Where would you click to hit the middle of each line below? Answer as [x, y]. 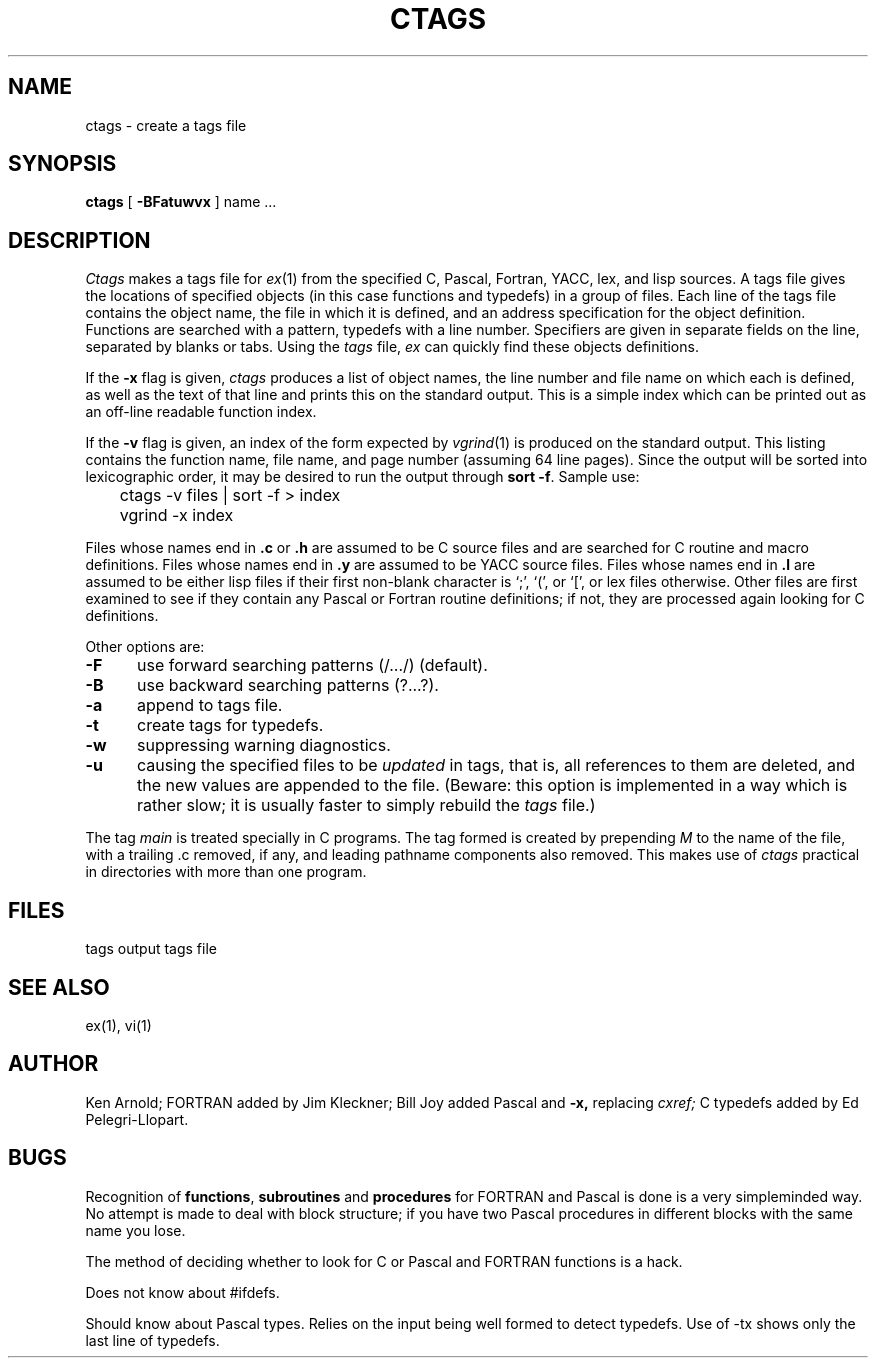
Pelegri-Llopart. [137, 1119]
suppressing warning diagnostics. [263, 745]
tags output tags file [151, 949]
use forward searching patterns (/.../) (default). [312, 665]
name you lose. [135, 1230]
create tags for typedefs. [230, 725]
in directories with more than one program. [226, 872]
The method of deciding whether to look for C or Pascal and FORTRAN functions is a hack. [384, 1261]
